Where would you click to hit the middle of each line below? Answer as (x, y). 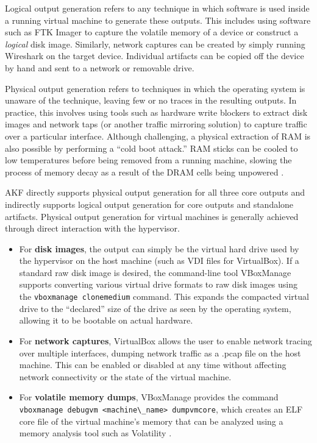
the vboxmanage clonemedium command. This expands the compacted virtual (164, 296)
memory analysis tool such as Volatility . (95, 433)
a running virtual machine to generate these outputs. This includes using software (158, 20)
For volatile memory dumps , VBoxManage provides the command (149, 397)
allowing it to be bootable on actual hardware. (106, 320)
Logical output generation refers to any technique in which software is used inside (157, 8)
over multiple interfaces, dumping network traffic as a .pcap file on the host (160, 353)
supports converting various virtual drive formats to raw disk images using (158, 284)
